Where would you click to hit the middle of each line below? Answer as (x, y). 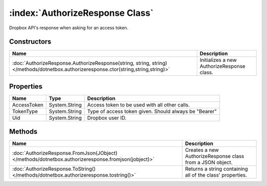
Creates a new (202, 150)
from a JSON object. (209, 162)
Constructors (30, 42)
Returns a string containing (217, 169)
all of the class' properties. (216, 175)
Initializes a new (218, 60)
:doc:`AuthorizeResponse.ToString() (54, 169)
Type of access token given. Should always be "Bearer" (152, 111)
